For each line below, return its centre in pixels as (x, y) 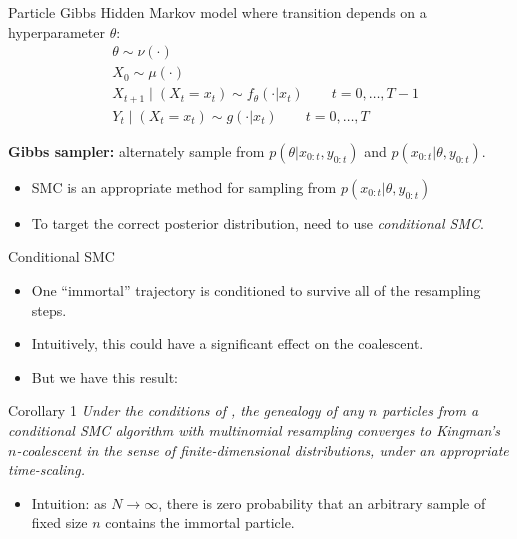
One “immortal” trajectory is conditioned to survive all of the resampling (256, 289)
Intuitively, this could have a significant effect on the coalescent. (227, 343)
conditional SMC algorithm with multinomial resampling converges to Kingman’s (254, 429)
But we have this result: (104, 376)
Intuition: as (69, 502)
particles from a (430, 410)
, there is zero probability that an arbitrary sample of (322, 502)
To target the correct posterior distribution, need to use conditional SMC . (257, 222)
